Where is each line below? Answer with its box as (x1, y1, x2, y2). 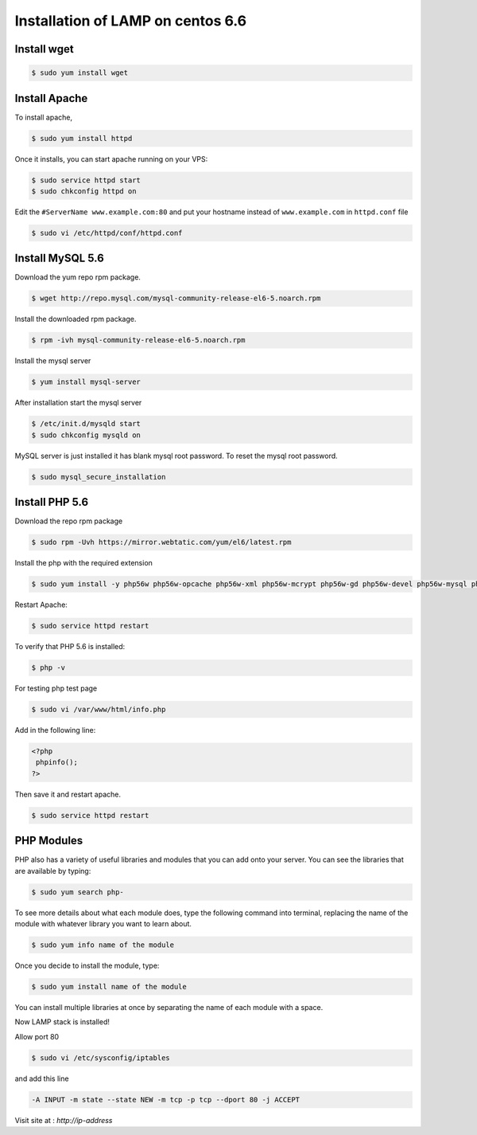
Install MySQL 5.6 (14, 252, 105, 265)
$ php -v (31, 663, 66, 672)
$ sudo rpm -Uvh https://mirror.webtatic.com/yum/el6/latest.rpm (31, 538, 292, 547)
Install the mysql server (14, 356, 91, 366)
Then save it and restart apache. (14, 789, 121, 799)
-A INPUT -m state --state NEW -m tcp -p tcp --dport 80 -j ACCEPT (31, 1095, 301, 1104)
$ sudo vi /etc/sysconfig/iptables (31, 1053, 170, 1063)
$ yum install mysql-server (31, 378, 141, 386)
